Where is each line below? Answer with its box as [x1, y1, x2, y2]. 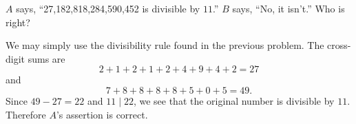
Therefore [6, 107, 46, 121]
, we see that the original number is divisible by [133, 93, 335, 107]
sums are [28, 51, 65, 65]
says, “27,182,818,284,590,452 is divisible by [16, 1, 200, 15]
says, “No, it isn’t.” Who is [232, 1, 345, 15]
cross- [327, 38, 351, 52]
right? [6, 14, 30, 29]
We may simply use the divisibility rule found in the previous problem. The [6, 38, 324, 52]
